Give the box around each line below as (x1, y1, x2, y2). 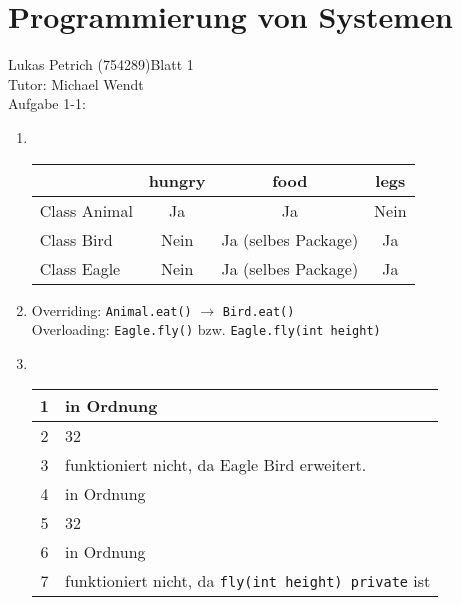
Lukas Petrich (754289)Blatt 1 (8, 54, 194, 75)
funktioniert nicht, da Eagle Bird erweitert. (65, 453, 367, 477)
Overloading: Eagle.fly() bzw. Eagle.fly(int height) (31, 319, 381, 340)
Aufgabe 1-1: (8, 93, 86, 114)
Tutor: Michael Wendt (8, 73, 144, 94)
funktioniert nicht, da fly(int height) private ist (65, 569, 431, 593)
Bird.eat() (222, 304, 295, 319)
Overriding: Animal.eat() (31, 299, 192, 320)
